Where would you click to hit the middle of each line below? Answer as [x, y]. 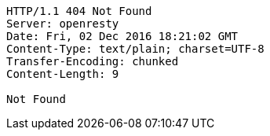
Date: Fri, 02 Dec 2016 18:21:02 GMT [122, 36]
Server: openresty [63, 24]
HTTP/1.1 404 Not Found [79, 11]
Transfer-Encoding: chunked [93, 61]
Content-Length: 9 [63, 74]
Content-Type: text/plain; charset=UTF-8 [135, 49]
